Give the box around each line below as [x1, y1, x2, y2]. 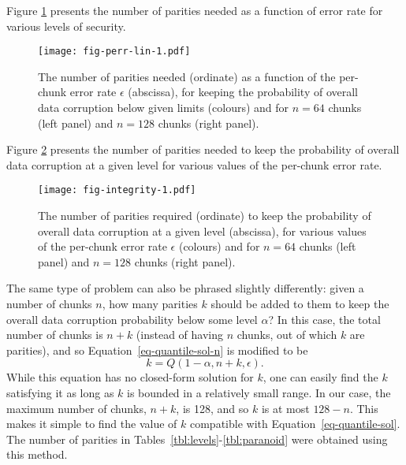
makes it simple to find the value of [6, 415, 177, 432]
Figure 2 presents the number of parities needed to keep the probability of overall [6, 141, 400, 158]
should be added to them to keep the [210, 296, 389, 312]
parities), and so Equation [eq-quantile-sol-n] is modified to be [6, 341, 308, 358]
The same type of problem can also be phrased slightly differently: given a [6, 280, 364, 296]
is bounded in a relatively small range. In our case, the [127, 385, 391, 400]
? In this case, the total [268, 311, 381, 327]
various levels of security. [6, 17, 126, 34]
